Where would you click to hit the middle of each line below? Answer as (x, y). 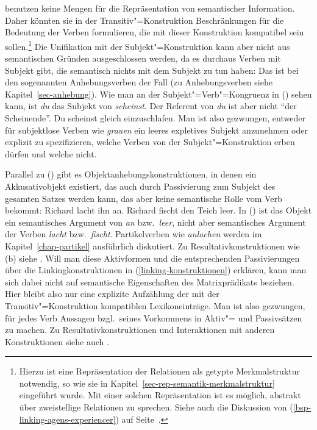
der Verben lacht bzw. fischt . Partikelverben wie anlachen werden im (134, 234)
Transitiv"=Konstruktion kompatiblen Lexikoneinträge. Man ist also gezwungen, (155, 305)
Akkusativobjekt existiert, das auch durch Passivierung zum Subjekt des (140, 186)
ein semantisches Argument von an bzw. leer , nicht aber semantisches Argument (155, 222)
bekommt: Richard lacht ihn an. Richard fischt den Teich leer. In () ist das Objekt (158, 210)
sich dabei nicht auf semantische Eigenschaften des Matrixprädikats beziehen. (150, 281)
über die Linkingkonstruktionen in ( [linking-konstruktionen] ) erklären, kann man (156, 270)
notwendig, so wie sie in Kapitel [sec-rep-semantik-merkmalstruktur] (147, 383)
